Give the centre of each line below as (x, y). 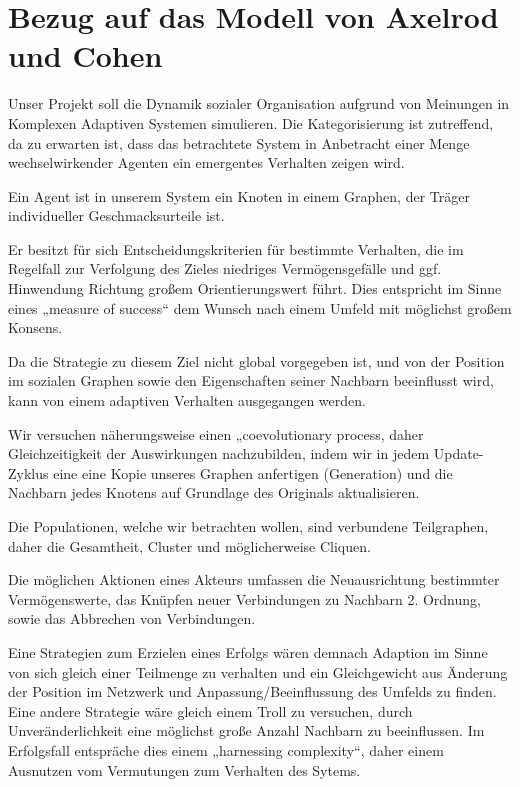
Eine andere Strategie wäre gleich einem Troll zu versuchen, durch (210, 710)
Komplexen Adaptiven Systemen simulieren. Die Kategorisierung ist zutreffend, (251, 122)
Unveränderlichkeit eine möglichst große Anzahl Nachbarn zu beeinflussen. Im (246, 730)
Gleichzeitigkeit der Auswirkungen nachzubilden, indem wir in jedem (219, 453)
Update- (458, 453)
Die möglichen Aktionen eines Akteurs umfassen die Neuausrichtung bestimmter (254, 579)
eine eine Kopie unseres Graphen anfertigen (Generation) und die (253, 472)
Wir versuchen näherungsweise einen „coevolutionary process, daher (216, 433)
